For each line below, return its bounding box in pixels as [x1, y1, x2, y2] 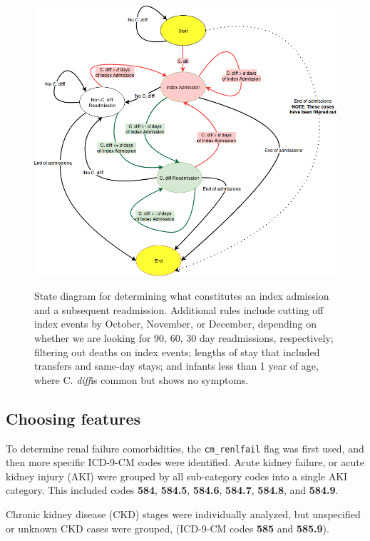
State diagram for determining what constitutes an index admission [34, 288, 329, 303]
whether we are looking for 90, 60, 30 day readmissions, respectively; [34, 330, 334, 345]
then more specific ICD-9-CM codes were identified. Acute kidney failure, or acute [6, 455, 364, 470]
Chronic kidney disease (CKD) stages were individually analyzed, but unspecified [6, 506, 361, 521]
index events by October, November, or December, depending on [34, 316, 317, 331]
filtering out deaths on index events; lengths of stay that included [34, 344, 320, 359]
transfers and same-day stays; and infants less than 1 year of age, [34, 358, 319, 373]
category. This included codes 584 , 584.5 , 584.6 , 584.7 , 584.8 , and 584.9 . [6, 482, 339, 497]
